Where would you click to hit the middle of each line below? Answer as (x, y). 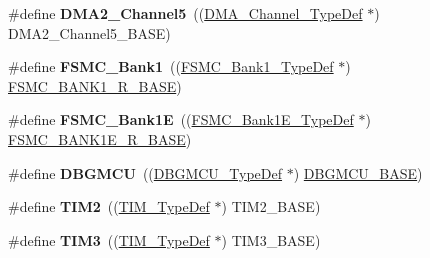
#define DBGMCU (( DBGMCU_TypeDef (145, 172)
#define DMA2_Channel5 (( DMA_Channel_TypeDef (185, 13)
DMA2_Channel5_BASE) (89, 32)
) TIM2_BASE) (271, 206)
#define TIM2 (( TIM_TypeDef (109, 206)
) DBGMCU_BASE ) (358, 172)
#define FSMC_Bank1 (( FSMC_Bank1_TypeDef (171, 66)
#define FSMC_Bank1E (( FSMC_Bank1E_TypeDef (181, 119)
